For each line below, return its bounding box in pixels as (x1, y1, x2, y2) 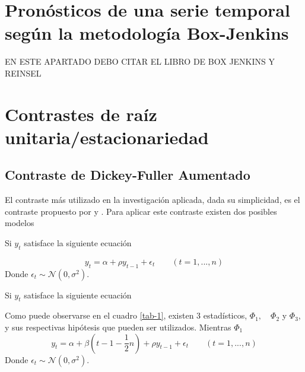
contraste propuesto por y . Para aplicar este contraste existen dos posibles (5, 205, 277, 217)
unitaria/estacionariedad (5, 125, 209, 149)
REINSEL (5, 66, 42, 79)
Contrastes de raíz (5, 101, 157, 126)
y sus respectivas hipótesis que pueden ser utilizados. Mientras (5, 321, 231, 333)
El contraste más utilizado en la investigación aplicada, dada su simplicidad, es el (5, 193, 300, 206)
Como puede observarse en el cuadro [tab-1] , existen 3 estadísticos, (5, 309, 247, 322)
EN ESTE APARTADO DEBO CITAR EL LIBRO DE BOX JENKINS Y (5, 55, 275, 68)
